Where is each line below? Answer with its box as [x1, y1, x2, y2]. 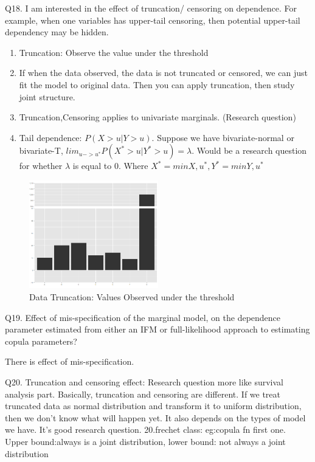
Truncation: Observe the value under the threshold [19, 46, 209, 58]
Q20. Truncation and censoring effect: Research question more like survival [5, 375, 284, 388]
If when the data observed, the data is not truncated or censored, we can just [19, 66, 308, 79]
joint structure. [19, 90, 75, 103]
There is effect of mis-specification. [5, 355, 134, 368]
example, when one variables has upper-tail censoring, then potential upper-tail [5, 13, 300, 26]
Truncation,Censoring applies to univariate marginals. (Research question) [19, 111, 296, 123]
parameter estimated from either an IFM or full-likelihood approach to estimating [5, 323, 310, 336]
